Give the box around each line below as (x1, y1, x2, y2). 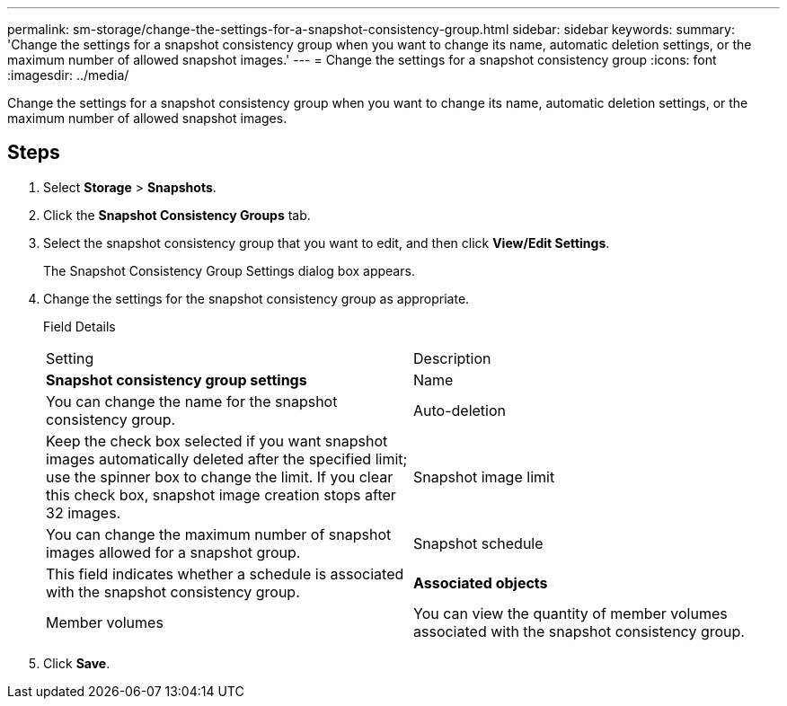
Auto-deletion (413, 401, 507, 419)
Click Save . (43, 655, 111, 671)
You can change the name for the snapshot (46, 392, 338, 410)
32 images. (46, 503, 121, 522)
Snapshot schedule (413, 534, 544, 552)
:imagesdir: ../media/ (7, 67, 129, 83)
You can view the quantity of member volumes (413, 604, 728, 622)
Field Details (43, 318, 116, 334)
